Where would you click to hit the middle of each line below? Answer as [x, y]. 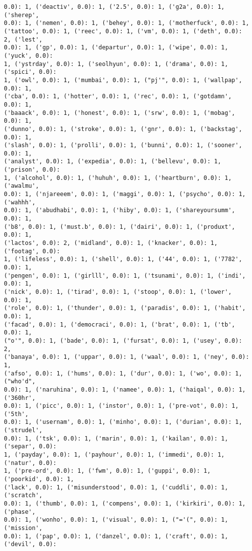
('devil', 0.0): [30, 544]
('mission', [23, 528]
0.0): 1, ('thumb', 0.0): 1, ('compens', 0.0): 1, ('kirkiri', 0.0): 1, [125, 504]
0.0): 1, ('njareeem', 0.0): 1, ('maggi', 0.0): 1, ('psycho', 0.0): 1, [125, 194]
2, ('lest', [23, 39]
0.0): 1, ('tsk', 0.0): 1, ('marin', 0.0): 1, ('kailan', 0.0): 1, [116, 438]
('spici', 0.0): [30, 72]
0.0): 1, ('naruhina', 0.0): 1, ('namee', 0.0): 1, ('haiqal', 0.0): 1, [125, 389]
